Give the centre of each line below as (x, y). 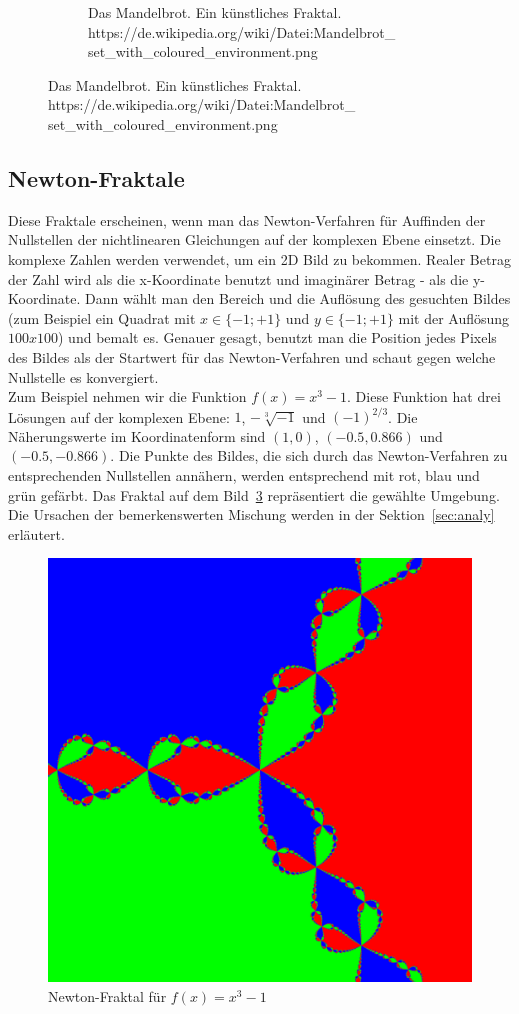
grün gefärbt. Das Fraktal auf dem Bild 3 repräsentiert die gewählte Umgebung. (254, 494)
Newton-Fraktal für (107, 995)
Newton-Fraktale (96, 177)
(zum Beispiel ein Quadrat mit (102, 317)
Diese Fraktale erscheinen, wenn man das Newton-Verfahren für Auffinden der (247, 219)
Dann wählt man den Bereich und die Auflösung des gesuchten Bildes (298, 298)
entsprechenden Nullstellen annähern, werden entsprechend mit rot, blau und (244, 474)
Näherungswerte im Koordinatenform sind (137, 435)
